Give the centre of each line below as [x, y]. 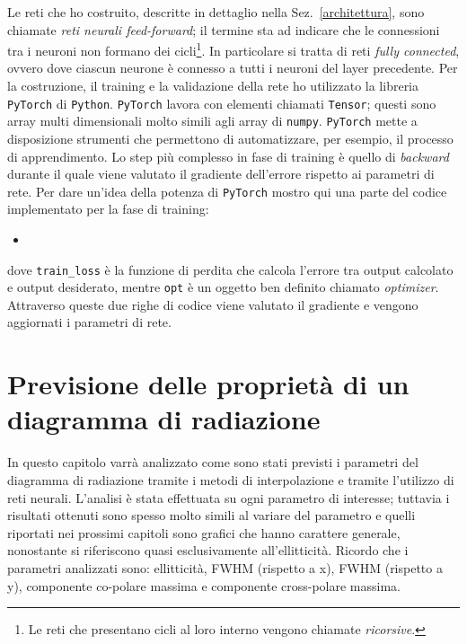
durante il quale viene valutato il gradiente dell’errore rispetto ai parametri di [221, 174]
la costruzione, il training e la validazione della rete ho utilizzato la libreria [213, 86]
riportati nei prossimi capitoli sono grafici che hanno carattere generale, [204, 532]
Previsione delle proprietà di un [208, 384]
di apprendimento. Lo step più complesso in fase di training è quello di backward [228, 156]
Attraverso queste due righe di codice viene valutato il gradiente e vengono [213, 304]
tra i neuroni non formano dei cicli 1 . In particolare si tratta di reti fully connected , [233, 49]
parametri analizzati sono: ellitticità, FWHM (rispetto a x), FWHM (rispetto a [225, 567]
